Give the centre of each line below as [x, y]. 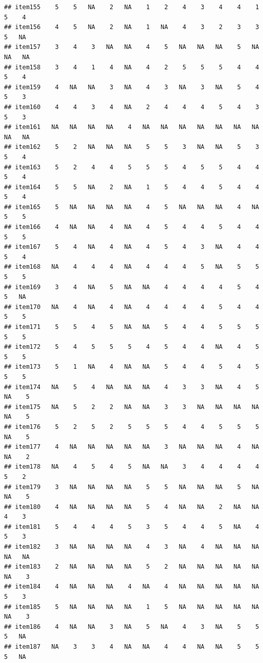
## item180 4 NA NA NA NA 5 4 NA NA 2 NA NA [132, 507]
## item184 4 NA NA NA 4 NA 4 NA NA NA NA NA [132, 587]
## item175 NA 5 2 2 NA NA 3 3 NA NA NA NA [132, 407]
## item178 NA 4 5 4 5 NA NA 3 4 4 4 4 [132, 467]
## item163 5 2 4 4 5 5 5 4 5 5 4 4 [132, 167]
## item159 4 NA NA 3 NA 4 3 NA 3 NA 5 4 [132, 87]
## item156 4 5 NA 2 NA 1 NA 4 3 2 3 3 [132, 27]
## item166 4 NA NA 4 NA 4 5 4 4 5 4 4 [132, 227]
